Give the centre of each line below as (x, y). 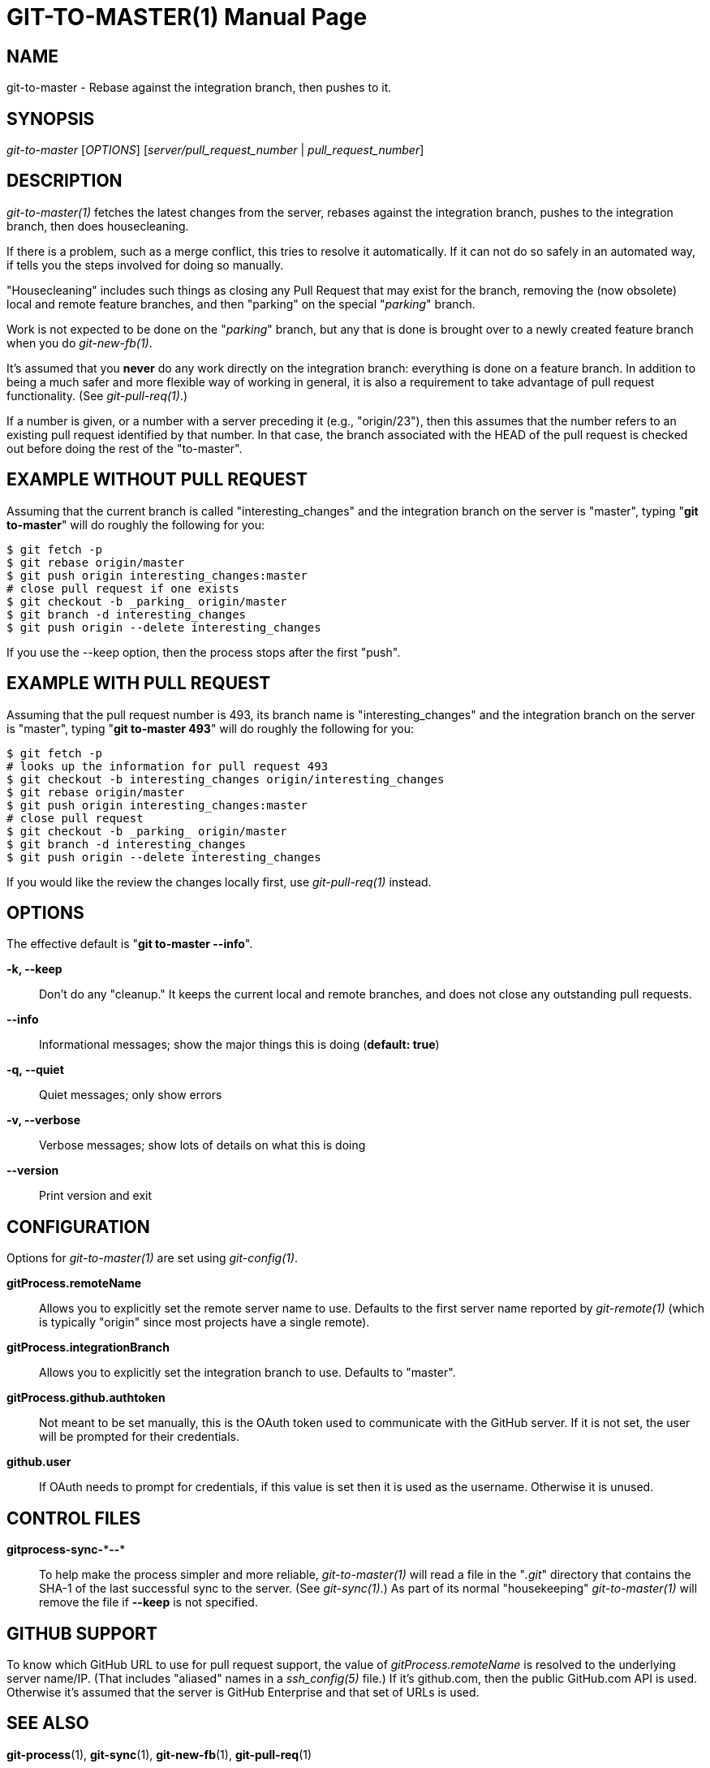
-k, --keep (34, 969)
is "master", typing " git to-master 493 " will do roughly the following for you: (211, 728)
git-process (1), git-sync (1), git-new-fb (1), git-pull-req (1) (159, 1754)
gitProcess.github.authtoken (86, 1398)
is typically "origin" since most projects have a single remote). (204, 1322)
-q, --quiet (35, 1070)
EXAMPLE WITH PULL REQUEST (139, 683)
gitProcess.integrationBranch (88, 1348)
